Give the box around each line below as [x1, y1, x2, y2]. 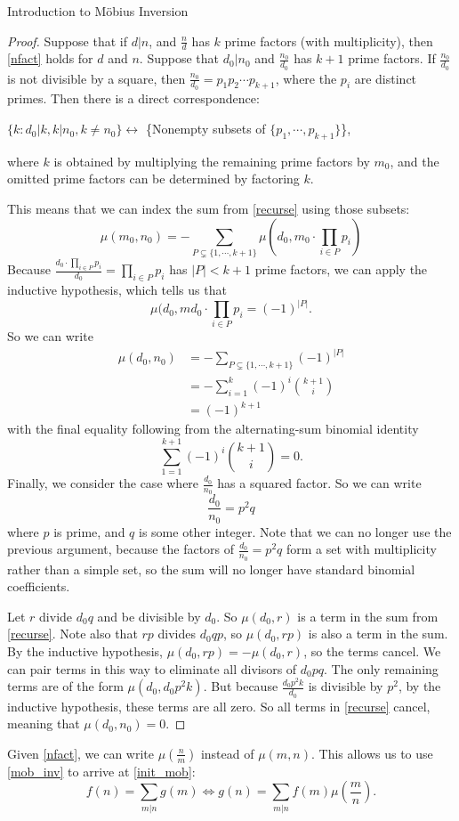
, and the [390, 151, 439, 170]
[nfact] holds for [7, 49, 93, 68]
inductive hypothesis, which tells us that [7, 280, 227, 299]
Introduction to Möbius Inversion [7, 2, 189, 20]
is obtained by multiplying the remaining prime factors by [53, 151, 370, 170]
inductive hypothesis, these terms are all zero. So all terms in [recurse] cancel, [7, 696, 431, 715]
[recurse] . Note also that [7, 624, 138, 643]
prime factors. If [348, 49, 436, 68]
